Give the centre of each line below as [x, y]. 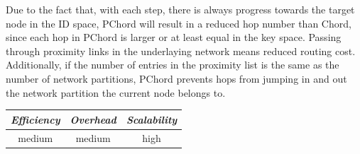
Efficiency [36, 119]
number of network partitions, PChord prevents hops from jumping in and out [176, 78]
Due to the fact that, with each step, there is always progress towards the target [180, 9]
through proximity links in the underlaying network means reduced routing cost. [181, 51]
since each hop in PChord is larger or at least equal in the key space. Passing [174, 37]
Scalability [152, 119]
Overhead [93, 119]
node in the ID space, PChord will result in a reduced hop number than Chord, [179, 23]
